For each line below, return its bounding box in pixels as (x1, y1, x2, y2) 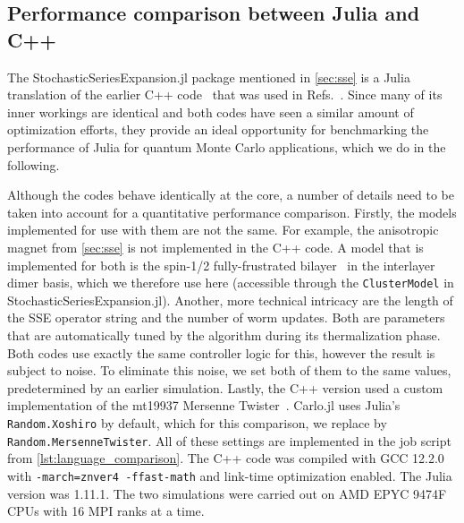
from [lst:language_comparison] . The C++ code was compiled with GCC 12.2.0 (7, 449, 444, 467)
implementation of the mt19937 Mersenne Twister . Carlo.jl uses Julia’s (7, 396, 401, 415)
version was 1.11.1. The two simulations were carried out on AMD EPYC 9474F (7, 484, 447, 502)
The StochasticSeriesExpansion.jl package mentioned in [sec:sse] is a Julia (7, 67, 410, 86)
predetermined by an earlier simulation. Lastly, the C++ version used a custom (7, 378, 443, 397)
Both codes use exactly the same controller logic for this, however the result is (7, 343, 435, 362)
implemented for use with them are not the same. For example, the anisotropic (7, 220, 439, 239)
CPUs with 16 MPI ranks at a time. (7, 502, 205, 520)
